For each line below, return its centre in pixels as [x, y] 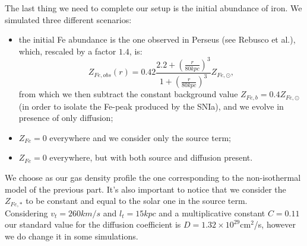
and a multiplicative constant [212, 213]
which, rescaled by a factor [67, 51]
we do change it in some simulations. [72, 236]
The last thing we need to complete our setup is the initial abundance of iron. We [153, 8]
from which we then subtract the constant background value [128, 94]
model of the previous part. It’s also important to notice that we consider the [145, 189]
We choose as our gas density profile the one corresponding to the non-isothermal [153, 178]
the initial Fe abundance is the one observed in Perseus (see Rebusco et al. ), [157, 39]
